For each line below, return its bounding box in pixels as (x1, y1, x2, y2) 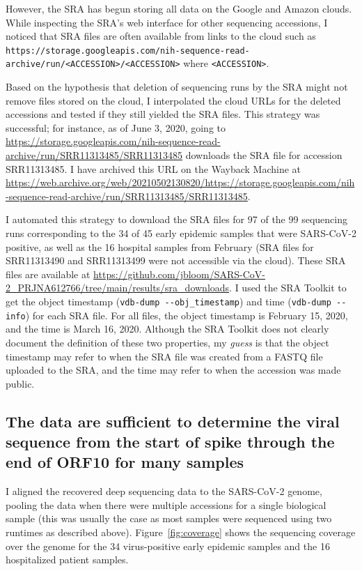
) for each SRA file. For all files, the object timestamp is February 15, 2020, (25, 307, 348, 322)
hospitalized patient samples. (6, 552, 129, 567)
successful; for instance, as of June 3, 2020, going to (6, 120, 226, 135)
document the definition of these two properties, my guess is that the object (6, 335, 329, 349)
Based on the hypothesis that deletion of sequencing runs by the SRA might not (6, 79, 348, 94)
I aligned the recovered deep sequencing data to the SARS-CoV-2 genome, (6, 484, 322, 498)
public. (6, 376, 35, 390)
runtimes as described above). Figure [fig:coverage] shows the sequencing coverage (6, 525, 356, 540)
